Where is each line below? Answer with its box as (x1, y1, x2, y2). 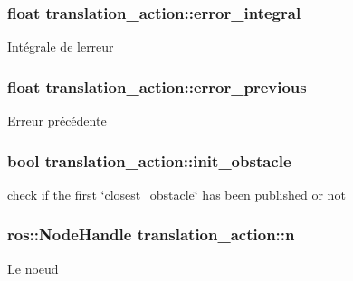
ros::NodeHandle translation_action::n (7, 223, 295, 246)
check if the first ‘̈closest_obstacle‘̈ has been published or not (7, 184, 346, 203)
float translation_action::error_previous (7, 75, 307, 98)
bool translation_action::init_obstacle (7, 149, 291, 172)
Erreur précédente (7, 111, 107, 130)
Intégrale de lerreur (7, 37, 114, 56)
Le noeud (7, 258, 59, 277)
